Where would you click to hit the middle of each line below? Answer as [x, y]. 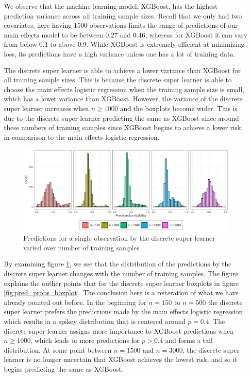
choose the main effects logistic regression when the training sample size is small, [124, 89]
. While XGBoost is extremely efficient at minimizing [166, 44]
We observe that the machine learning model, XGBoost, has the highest [111, 6]
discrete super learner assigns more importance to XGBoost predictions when [119, 330]
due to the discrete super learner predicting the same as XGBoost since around [122, 118]
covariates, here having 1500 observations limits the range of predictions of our [121, 25]
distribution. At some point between [58, 349]
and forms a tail [189, 340]
